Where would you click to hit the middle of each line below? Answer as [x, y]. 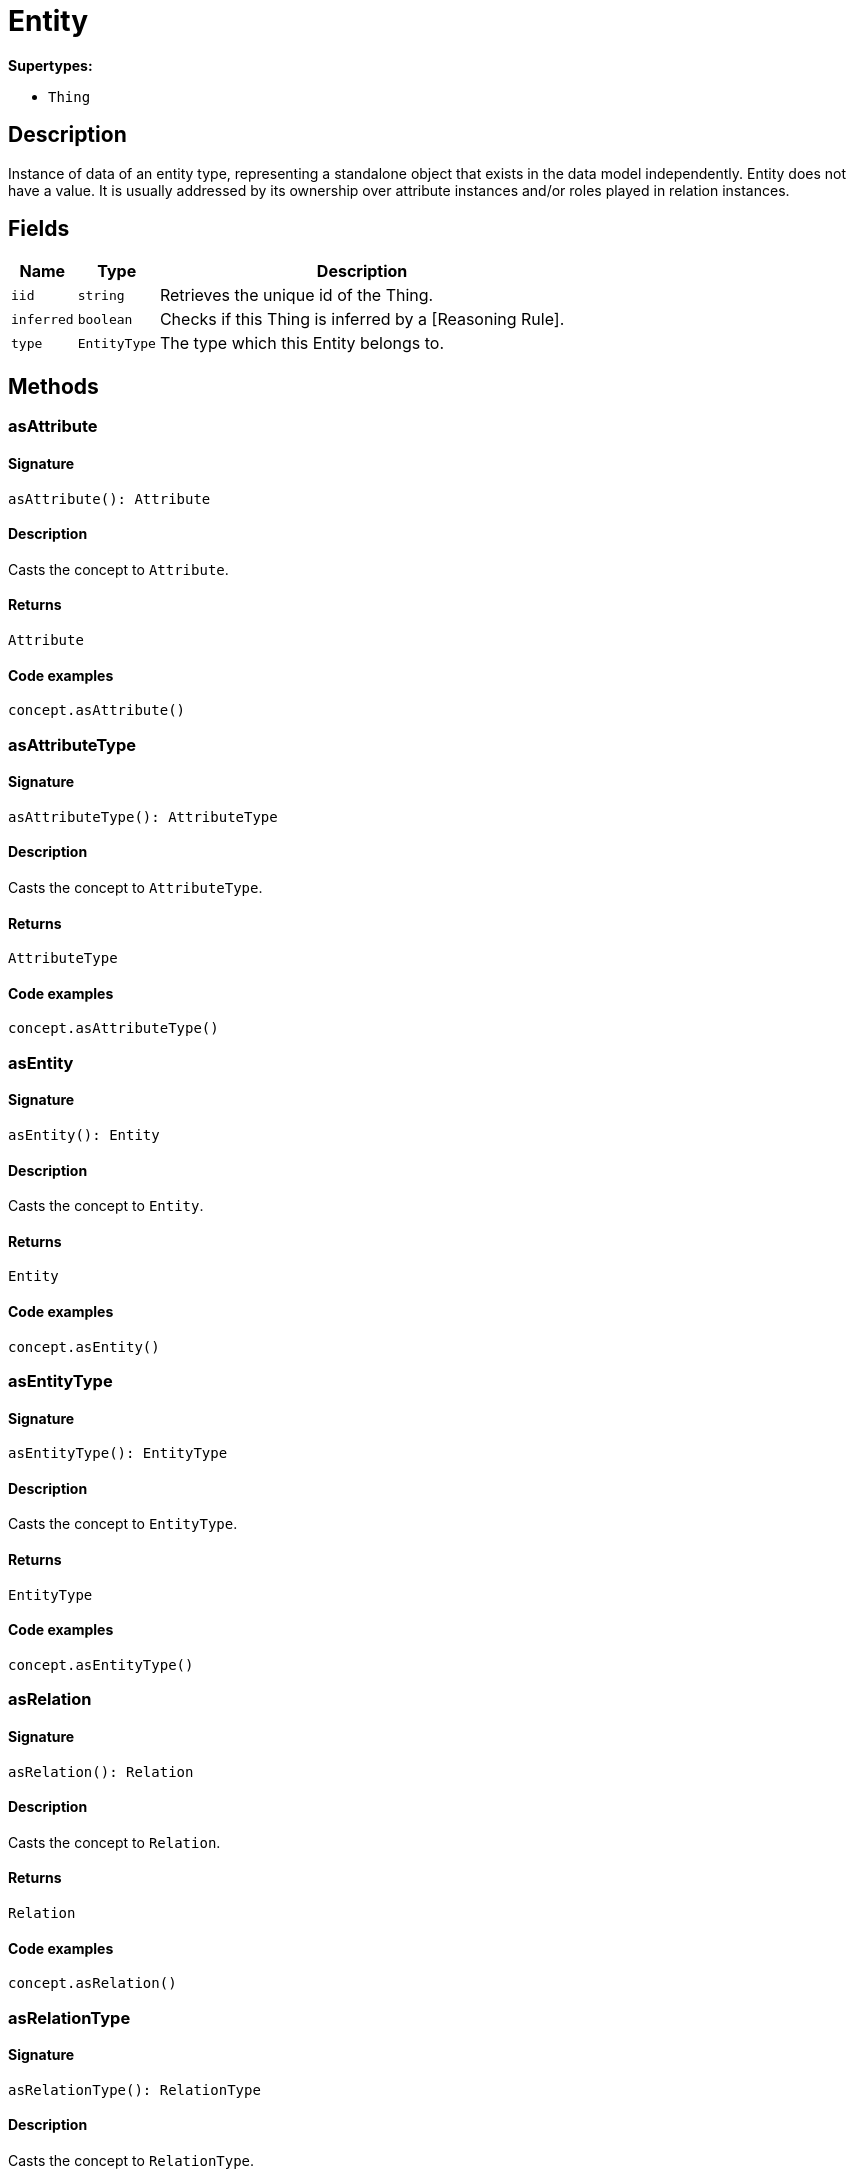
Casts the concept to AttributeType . [135, 887]
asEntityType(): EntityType [118, 1453]
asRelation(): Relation [101, 1771]
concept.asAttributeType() [113, 1028]
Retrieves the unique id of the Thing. [296, 295]
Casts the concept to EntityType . [123, 1524]
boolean [105, 319]
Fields [39, 229]
